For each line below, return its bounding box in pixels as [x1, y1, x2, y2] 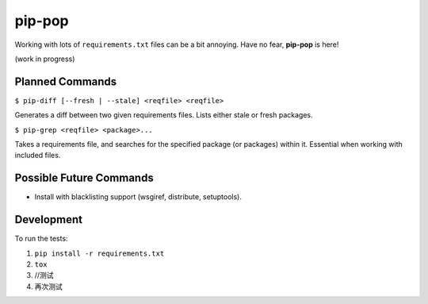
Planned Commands [14, 75, 117, 88]
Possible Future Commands [14, 171, 154, 185]
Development [14, 213, 83, 226]
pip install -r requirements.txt [34, 248, 165, 258]
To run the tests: [14, 234, 68, 244]
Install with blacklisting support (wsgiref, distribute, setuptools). [34, 192, 242, 202]
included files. [14, 151, 61, 160]
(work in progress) [14, 54, 75, 63]
